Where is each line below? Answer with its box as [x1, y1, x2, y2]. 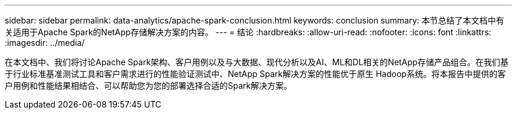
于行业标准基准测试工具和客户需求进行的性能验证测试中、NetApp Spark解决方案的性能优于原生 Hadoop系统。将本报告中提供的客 [5, 69, 506, 79]
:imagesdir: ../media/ [5, 38, 85, 48]
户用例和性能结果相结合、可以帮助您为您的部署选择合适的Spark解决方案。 [5, 81, 292, 90]
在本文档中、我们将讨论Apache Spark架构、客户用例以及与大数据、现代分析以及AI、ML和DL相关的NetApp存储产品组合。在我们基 [5, 57, 509, 67]
